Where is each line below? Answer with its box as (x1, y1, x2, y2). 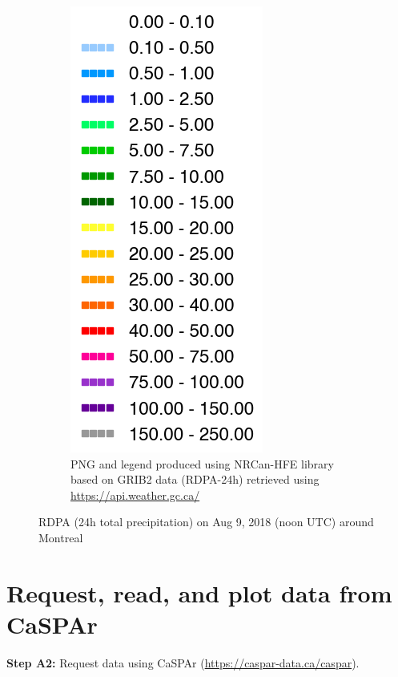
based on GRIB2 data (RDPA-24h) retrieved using (70, 471, 320, 488)
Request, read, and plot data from (6, 576, 392, 609)
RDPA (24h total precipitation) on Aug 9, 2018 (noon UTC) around (38, 513, 374, 530)
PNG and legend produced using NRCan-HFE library (70, 455, 334, 472)
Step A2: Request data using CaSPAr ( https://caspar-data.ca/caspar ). (6, 654, 360, 671)
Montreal (38, 529, 83, 545)
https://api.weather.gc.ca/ (70, 486, 200, 503)
